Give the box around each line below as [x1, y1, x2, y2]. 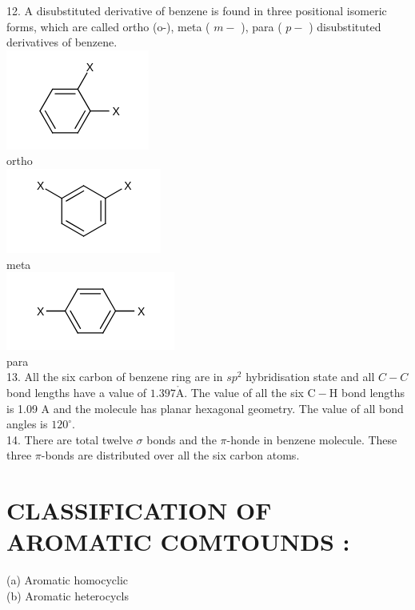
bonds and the [146, 431, 217, 447]
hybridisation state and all [245, 368, 375, 385]
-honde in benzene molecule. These [226, 431, 397, 447]
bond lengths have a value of [6, 383, 147, 400]
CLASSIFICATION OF [6, 494, 272, 527]
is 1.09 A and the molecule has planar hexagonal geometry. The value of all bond [6, 399, 404, 416]
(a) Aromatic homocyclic [6, 572, 129, 588]
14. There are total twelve [6, 431, 133, 447]
